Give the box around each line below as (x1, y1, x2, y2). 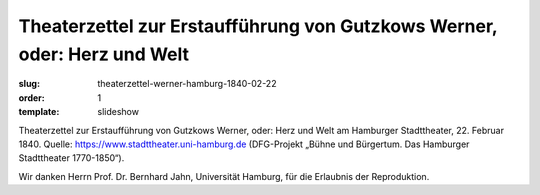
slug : (18, 78, 40, 90)
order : (18, 91, 45, 104)
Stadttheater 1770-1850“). (18, 152, 125, 164)
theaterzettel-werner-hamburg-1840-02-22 (97, 78, 277, 90)
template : (18, 106, 60, 118)
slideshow (97, 106, 140, 118)
